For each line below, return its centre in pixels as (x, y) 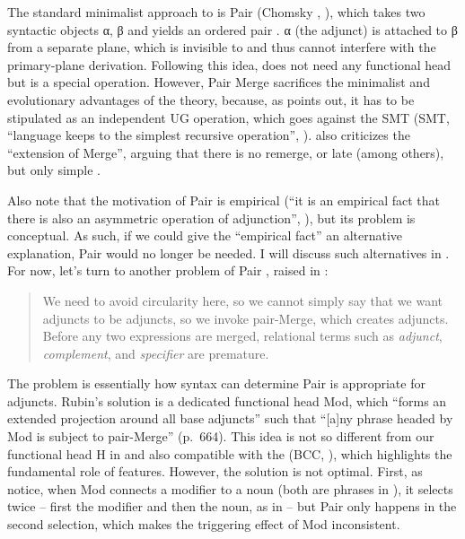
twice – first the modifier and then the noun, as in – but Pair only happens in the (232, 506)
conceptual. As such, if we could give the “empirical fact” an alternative (205, 235)
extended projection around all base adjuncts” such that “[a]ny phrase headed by (230, 418)
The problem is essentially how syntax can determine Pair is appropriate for (216, 383)
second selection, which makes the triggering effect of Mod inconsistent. (204, 524)
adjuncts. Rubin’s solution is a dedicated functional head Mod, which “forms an (227, 400)
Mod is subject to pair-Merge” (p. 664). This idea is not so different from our (221, 436)
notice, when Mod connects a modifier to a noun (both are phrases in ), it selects (230, 488)
